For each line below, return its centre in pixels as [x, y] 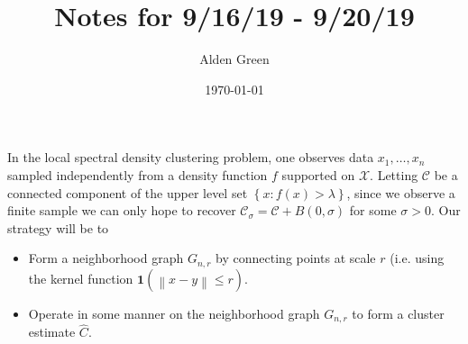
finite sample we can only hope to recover [122, 210]
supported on [318, 174]
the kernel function [81, 278]
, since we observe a [401, 192]
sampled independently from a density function [138, 174]
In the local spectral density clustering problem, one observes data [191, 157]
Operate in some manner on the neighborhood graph [174, 313]
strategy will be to [58, 227]
